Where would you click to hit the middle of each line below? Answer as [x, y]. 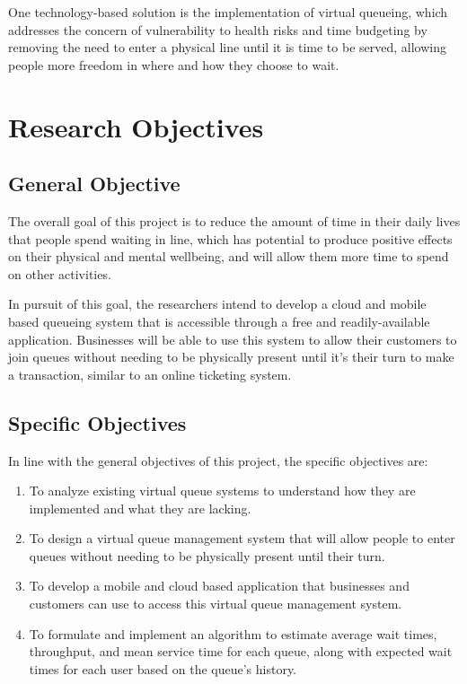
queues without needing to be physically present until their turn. [207, 555]
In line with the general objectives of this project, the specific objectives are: [218, 460]
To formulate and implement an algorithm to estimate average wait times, [233, 633]
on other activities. [60, 273]
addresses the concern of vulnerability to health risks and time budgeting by [218, 29]
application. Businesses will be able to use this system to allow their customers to [233, 339]
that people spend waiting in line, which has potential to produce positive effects [230, 238]
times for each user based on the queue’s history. [163, 668]
